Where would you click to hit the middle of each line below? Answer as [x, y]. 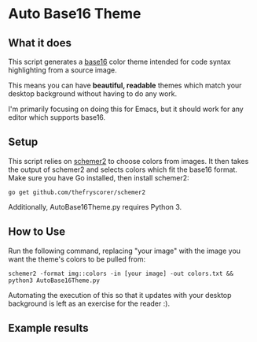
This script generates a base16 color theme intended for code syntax [120, 61]
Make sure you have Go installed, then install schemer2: [99, 177]
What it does [40, 43]
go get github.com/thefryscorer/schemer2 [77, 192]
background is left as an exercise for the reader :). [89, 303]
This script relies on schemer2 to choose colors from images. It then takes [128, 161]
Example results [48, 328]
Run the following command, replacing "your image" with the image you [125, 251]
